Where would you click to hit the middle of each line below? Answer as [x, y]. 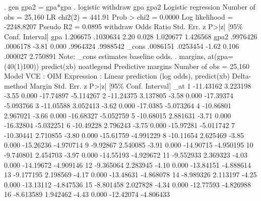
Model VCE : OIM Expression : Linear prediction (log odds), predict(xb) [117, 76]
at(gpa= [221, 56]
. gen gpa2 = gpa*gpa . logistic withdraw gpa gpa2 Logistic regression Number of [130, 7]
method [16, 85]
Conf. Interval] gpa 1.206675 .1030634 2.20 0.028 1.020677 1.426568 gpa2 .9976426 [131, 36]
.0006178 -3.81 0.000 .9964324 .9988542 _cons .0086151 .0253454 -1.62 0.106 [122, 46]
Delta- [242, 76]
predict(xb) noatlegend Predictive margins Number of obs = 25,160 [145, 66]
